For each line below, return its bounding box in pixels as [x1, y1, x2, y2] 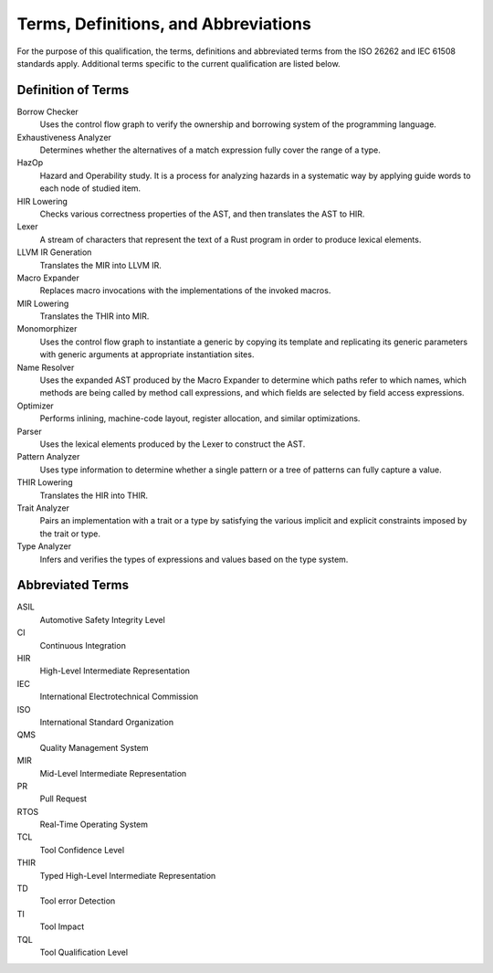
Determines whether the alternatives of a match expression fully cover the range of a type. [39, 144, 381, 155]
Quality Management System [39, 742, 149, 753]
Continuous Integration [39, 640, 127, 650]
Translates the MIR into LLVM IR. [39, 259, 162, 270]
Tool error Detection [39, 895, 116, 906]
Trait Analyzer [16, 502, 70, 513]
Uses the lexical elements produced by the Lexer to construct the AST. [39, 439, 306, 449]
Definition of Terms [16, 82, 130, 98]
